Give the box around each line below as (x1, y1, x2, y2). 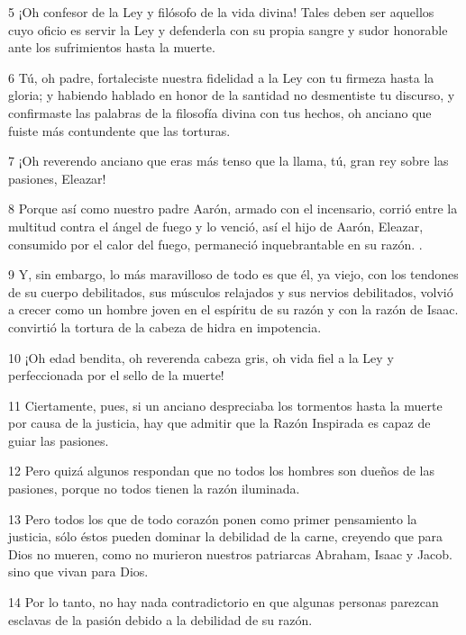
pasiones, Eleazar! (8, 168, 106, 187)
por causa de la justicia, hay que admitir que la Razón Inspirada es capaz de (8, 413, 431, 432)
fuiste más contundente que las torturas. (8, 121, 231, 140)
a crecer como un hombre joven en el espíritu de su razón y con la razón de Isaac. (8, 300, 459, 319)
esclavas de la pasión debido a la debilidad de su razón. (8, 610, 313, 629)
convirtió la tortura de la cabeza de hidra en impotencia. (8, 317, 322, 336)
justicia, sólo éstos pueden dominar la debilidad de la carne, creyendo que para (8, 527, 443, 546)
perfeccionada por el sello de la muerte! (8, 366, 224, 385)
